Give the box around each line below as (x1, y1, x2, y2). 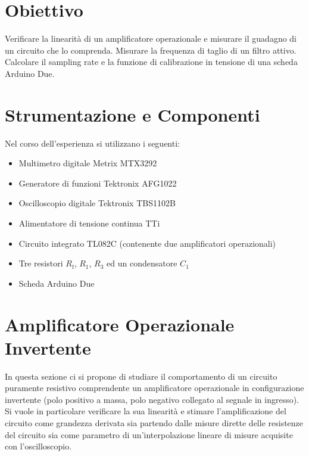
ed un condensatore (107, 257, 177, 269)
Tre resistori (18, 257, 63, 269)
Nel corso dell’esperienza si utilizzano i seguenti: (5, 137, 180, 149)
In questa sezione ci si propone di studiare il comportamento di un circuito (5, 370, 277, 382)
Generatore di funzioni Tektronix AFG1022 (18, 176, 177, 189)
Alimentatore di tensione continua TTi (18, 217, 160, 229)
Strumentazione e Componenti (5, 102, 260, 126)
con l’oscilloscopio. (5, 440, 72, 452)
